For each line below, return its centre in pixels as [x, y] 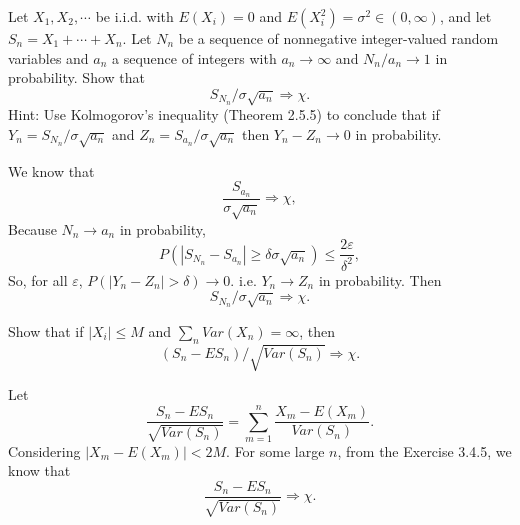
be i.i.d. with [134, 16]
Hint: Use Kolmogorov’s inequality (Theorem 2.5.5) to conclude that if [224, 114]
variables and [48, 57]
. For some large [275, 450]
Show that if [46, 330]
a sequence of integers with [194, 57]
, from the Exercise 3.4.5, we [424, 450]
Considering [44, 450]
